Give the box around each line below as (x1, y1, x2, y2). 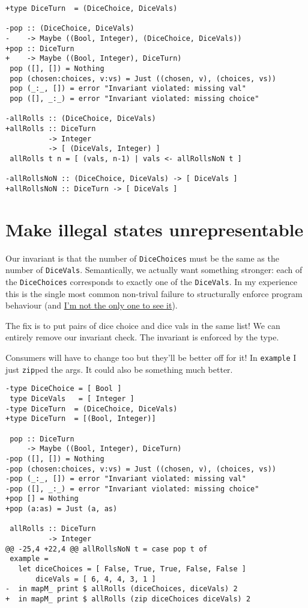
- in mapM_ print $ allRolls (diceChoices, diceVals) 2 (5, 585, 238, 594)
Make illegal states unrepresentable (5, 216, 304, 241)
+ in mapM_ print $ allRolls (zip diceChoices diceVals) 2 (5, 595, 251, 604)
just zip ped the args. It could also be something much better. (5, 363, 233, 375)
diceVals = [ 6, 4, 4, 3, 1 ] (35, 574, 156, 583)
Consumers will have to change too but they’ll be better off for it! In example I (5, 351, 297, 363)
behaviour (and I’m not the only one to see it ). (5, 299, 178, 312)
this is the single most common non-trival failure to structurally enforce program (5, 287, 303, 299)
